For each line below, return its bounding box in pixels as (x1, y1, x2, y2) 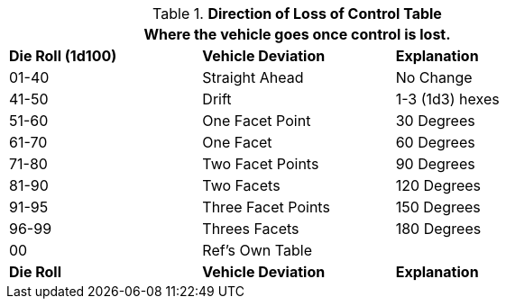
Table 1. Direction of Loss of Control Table (152, 4, 442, 22)
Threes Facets (202, 220, 299, 238)
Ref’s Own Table (202, 241, 312, 259)
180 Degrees (395, 220, 482, 238)
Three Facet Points (202, 198, 330, 216)
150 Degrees (395, 198, 481, 216)
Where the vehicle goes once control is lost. (143, 25, 451, 43)
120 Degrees (395, 176, 482, 194)
